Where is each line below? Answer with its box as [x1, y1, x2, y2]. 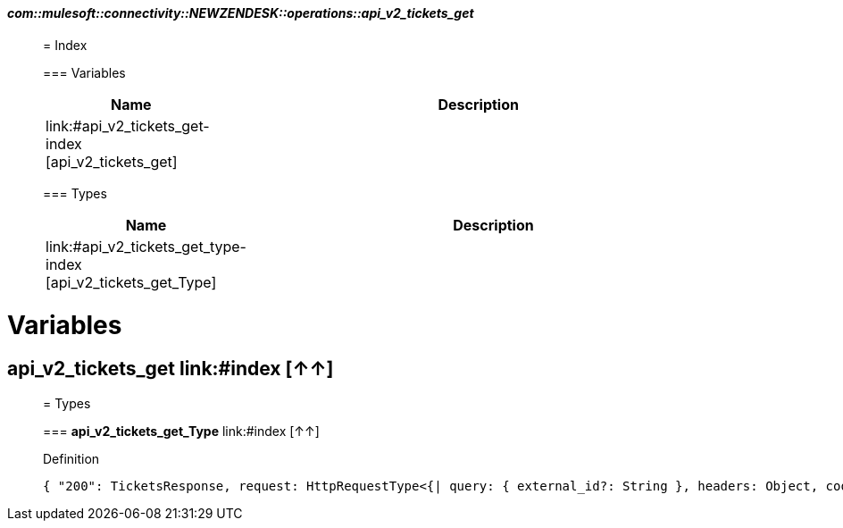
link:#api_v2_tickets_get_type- [46, 237, 246, 256]
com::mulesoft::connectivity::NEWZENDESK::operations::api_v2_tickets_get [7, 5, 474, 21]
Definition [43, 450, 100, 466]
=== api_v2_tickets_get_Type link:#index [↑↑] [43, 423, 320, 439]
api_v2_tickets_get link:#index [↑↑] [7, 357, 334, 381]
